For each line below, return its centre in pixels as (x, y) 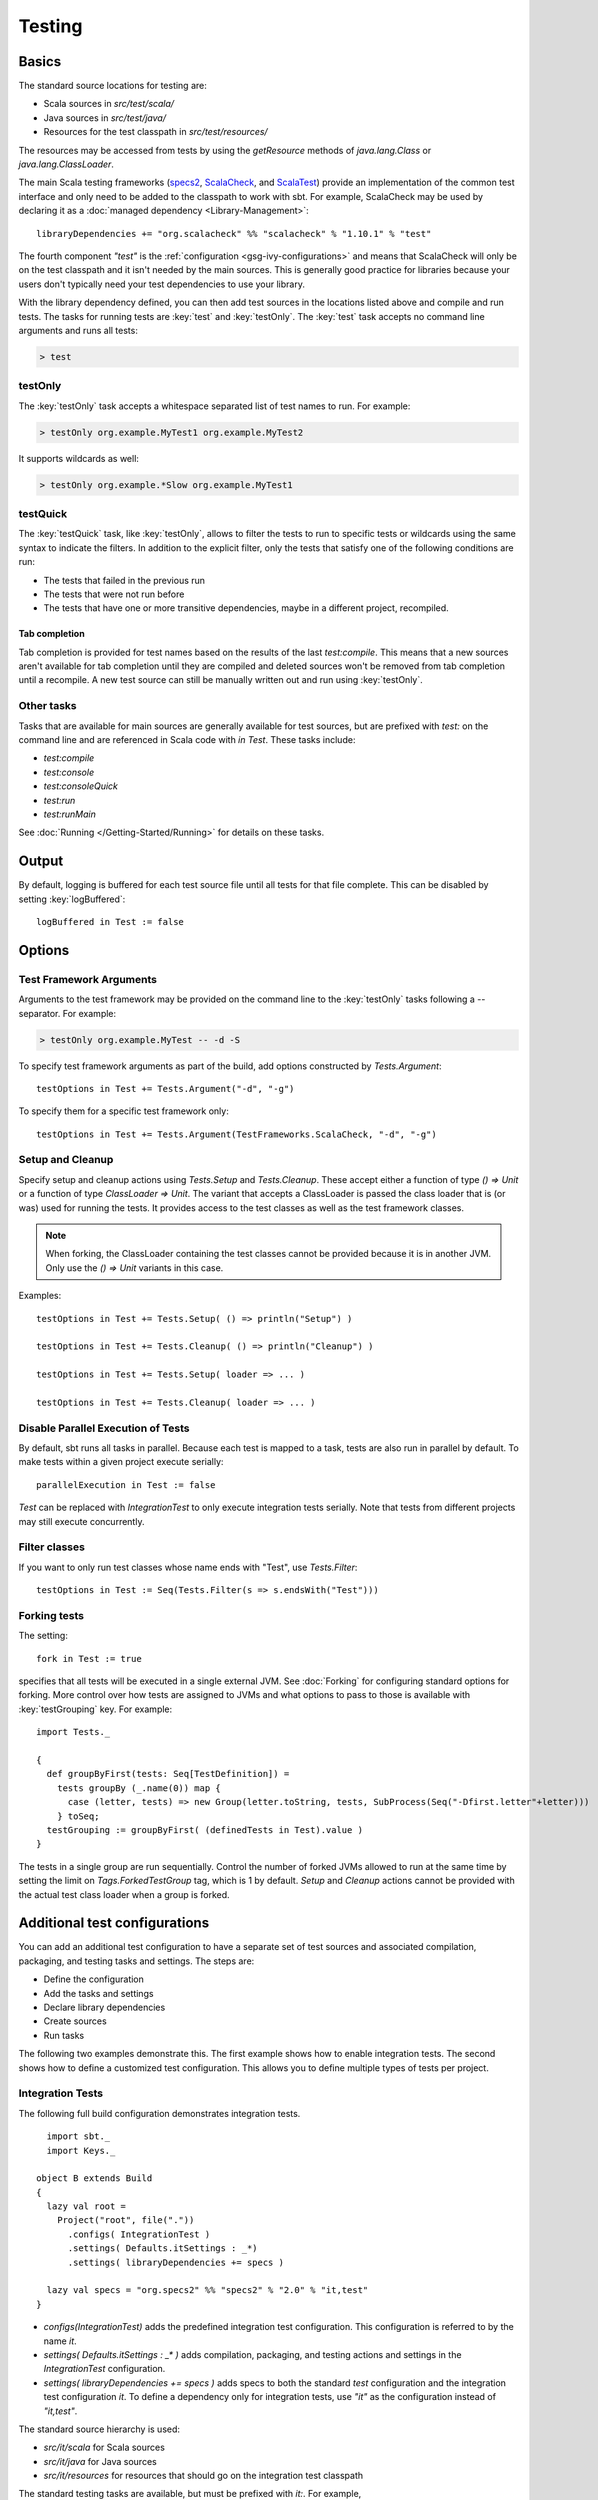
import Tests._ (73, 1732)
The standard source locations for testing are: (112, 86)
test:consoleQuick (81, 786)
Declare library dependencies (104, 2007)
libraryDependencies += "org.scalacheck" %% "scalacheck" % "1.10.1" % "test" (234, 233)
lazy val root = (86, 2206)
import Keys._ (81, 2150)
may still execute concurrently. (81, 1521)
